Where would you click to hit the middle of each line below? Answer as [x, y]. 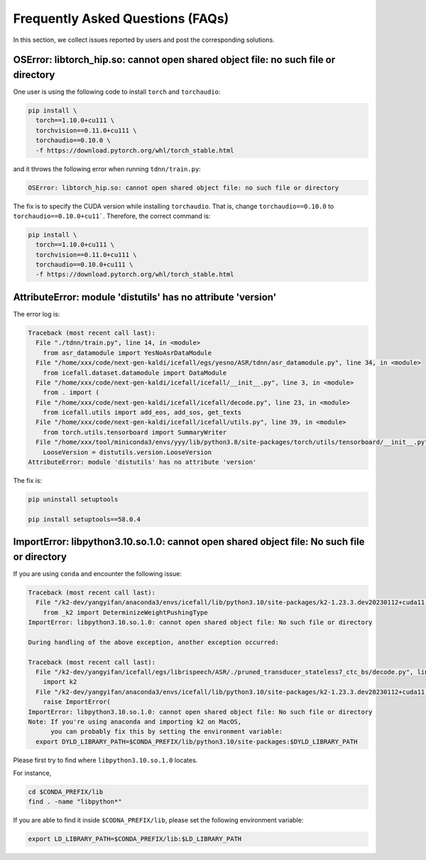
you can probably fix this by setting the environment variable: [167, 732]
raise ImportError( [77, 702]
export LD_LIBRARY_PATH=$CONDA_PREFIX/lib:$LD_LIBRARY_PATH [135, 839]
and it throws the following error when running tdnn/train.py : [107, 169]
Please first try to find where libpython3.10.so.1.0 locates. [105, 760]
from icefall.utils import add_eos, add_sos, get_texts [142, 413]
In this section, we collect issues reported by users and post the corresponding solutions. [144, 40]
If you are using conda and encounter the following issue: [98, 573]
